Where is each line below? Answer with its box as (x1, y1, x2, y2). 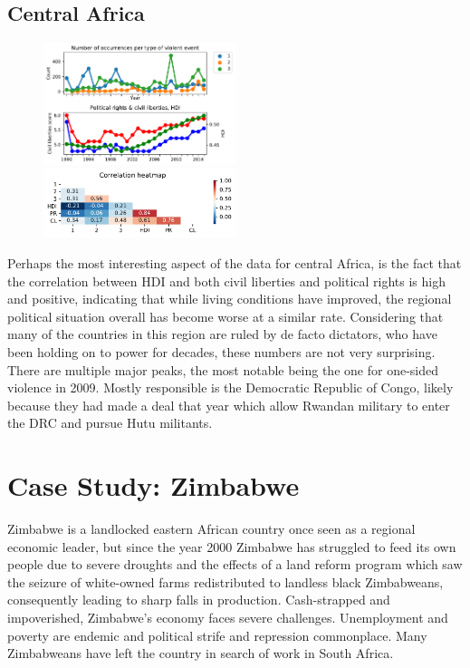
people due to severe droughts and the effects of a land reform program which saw (7, 555, 463, 574)
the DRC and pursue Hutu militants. (7, 413, 213, 432)
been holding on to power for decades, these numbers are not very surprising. (7, 342, 436, 361)
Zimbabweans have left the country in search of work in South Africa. (7, 644, 394, 663)
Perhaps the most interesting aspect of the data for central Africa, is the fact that (7, 253, 462, 272)
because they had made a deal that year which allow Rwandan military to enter (7, 395, 450, 414)
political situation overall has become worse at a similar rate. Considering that (7, 306, 444, 325)
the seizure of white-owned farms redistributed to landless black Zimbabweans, (7, 572, 444, 591)
